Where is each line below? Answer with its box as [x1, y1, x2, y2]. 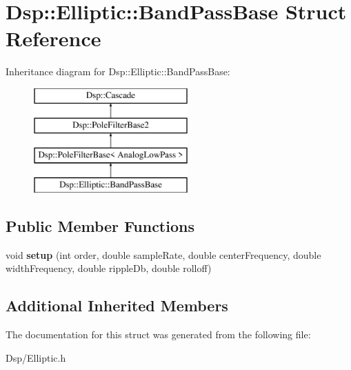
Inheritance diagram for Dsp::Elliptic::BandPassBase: [6, 64, 230, 79]
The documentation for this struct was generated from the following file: [6, 327, 311, 342]
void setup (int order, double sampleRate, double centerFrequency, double [6, 247, 321, 262]
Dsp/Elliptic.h [6, 350, 66, 364]
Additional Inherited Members [6, 295, 228, 316]
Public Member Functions [6, 215, 194, 237]
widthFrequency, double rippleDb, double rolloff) [6, 261, 212, 275]
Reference [6, 24, 101, 52]
